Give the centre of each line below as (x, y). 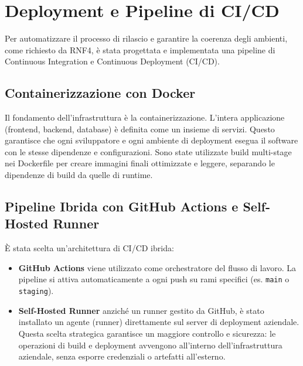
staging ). (36, 291)
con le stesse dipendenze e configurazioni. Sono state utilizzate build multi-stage (148, 151)
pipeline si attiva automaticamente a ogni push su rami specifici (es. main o (154, 279)
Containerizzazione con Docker (100, 93)
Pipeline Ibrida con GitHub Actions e (122, 206)
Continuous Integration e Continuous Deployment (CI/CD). (112, 61)
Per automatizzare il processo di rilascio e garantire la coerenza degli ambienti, (146, 38)
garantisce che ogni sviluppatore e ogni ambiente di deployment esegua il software (151, 140)
